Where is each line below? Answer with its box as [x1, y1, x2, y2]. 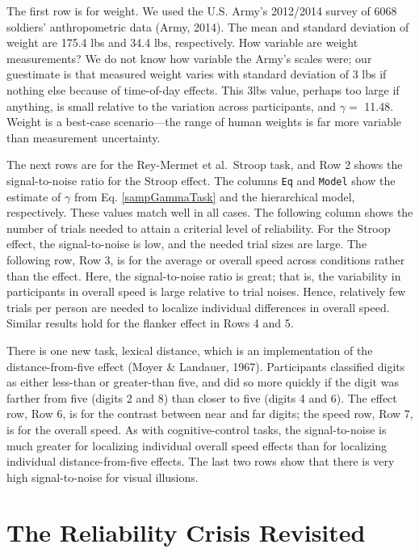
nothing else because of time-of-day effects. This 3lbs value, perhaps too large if [6, 81, 400, 98]
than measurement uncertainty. [6, 129, 161, 146]
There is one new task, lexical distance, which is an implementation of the [6, 341, 373, 358]
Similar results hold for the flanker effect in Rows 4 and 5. [6, 314, 294, 331]
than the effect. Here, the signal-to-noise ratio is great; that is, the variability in [6, 267, 401, 284]
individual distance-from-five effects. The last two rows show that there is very [6, 453, 395, 470]
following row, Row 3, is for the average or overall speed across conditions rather [6, 251, 405, 268]
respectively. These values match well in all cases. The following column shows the [6, 204, 413, 221]
